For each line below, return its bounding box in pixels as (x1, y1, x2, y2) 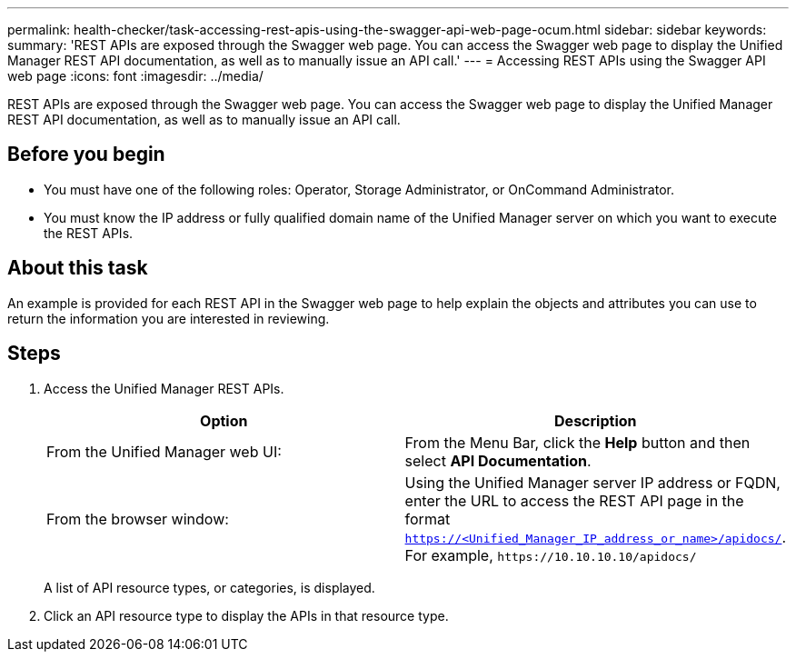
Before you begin (7, 143, 165, 166)
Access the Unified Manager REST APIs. (44, 380, 284, 396)
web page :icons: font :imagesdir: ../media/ (7, 68, 264, 84)
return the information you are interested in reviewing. (7, 310, 330, 326)
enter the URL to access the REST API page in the (404, 491, 744, 510)
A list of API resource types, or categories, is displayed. (44, 579, 375, 595)
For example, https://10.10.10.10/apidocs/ (404, 545, 697, 564)
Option (200, 411, 248, 430)
